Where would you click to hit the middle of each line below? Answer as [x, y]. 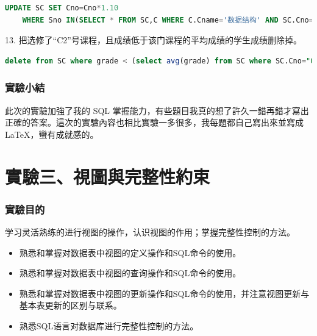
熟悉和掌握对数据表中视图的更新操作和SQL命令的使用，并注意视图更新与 [164, 293]
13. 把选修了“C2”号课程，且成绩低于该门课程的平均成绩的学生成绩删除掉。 [153, 40]
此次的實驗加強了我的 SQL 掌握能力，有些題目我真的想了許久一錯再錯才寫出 [157, 110]
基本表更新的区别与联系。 [70, 305]
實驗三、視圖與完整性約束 [108, 176]
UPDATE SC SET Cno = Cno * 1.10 [62, 8]
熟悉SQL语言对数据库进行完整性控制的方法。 [109, 325]
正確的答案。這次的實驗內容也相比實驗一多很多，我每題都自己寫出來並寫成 [154, 122]
